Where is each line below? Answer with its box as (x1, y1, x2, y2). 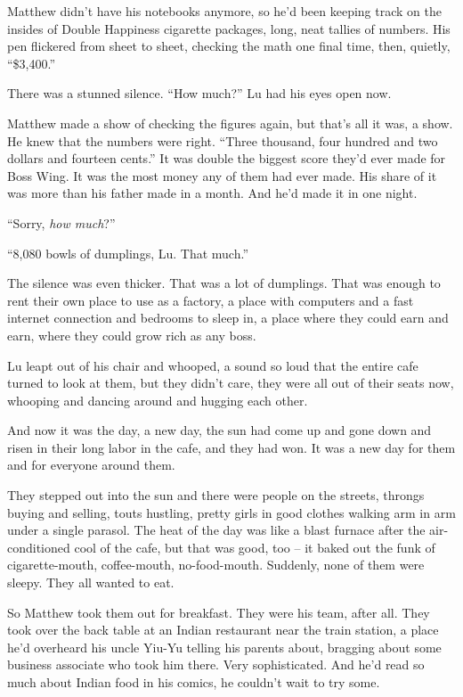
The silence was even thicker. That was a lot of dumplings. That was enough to (7, 274, 441, 292)
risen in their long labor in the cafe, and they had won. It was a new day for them (7, 438, 456, 456)
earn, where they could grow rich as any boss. (7, 325, 256, 344)
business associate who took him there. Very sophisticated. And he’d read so (7, 655, 425, 674)
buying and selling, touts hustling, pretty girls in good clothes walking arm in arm (7, 503, 456, 521)
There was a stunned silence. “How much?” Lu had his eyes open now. (7, 84, 392, 102)
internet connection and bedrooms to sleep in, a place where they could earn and (7, 308, 449, 327)
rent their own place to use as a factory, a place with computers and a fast (7, 291, 414, 309)
